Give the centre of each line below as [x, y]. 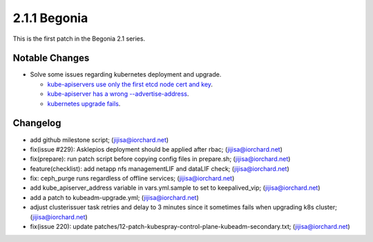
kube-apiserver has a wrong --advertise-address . [118, 94]
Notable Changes [51, 58]
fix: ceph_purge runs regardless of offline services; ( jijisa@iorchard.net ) [132, 179]
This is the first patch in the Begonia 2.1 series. [79, 39]
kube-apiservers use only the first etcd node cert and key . [130, 84]
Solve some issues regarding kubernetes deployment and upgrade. [126, 74]
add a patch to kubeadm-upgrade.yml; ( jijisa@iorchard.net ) [115, 197]
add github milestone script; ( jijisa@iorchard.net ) [99, 140]
